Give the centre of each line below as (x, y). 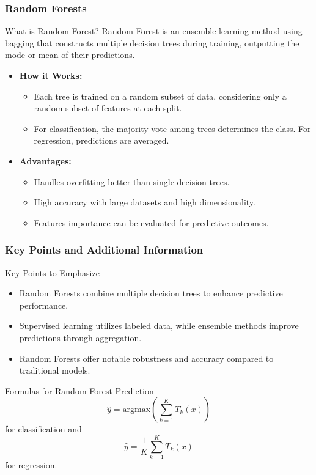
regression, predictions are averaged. (101, 140)
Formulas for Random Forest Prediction (79, 390)
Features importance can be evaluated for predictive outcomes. (151, 222)
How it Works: (51, 75)
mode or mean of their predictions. (70, 55)
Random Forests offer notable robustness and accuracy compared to (146, 358)
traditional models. (55, 370)
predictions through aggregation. (80, 337)
